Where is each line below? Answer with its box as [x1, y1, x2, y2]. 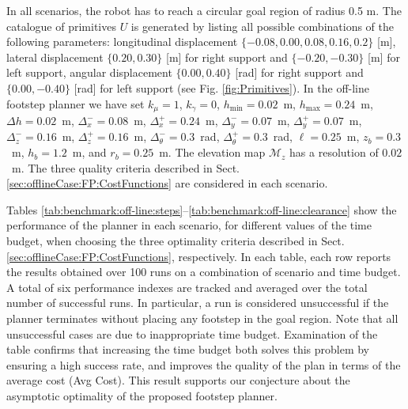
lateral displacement [6, 48, 104, 65]
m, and [72, 144, 107, 161]
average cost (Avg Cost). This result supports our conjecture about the [6, 372, 350, 388]
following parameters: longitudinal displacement [6, 33, 238, 50]
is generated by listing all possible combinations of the [130, 17, 394, 34]
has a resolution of [289, 144, 379, 161]
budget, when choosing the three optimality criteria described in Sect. [6, 233, 345, 249]
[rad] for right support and [235, 64, 364, 81]
